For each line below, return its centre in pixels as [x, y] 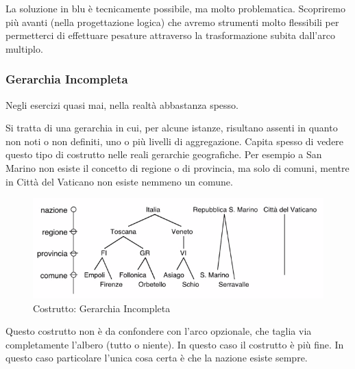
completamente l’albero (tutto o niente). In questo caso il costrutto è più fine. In [175, 344]
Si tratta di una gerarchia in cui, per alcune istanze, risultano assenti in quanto [172, 128]
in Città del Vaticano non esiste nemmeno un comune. [119, 181]
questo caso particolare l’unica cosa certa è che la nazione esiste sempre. [157, 358]
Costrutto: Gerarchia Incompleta [102, 308]
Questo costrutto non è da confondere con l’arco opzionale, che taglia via [159, 331]
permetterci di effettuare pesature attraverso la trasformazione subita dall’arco [170, 35]
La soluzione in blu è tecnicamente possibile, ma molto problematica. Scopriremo [175, 8]
